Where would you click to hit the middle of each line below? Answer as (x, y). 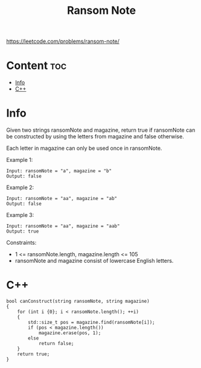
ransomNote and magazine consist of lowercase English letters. (94, 261)
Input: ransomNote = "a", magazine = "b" (59, 171)
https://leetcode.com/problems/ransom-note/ (63, 41)
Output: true (23, 231)
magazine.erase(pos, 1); (70, 333)
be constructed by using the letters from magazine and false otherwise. (95, 137)
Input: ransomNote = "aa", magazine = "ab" (62, 199)
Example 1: (20, 160)
